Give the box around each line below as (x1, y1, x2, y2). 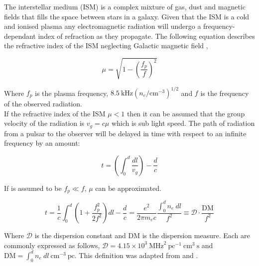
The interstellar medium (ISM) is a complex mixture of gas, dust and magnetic (4, 1, 246, 11)
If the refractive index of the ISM (4, 108, 106, 118)
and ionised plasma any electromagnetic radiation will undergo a (4, 21, 201, 31)
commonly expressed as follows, (4, 240, 100, 250)
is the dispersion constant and (34, 230, 126, 241)
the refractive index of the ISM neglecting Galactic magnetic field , (4, 40, 208, 51)
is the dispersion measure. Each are (142, 230, 250, 241)
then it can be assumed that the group (127, 108, 245, 118)
